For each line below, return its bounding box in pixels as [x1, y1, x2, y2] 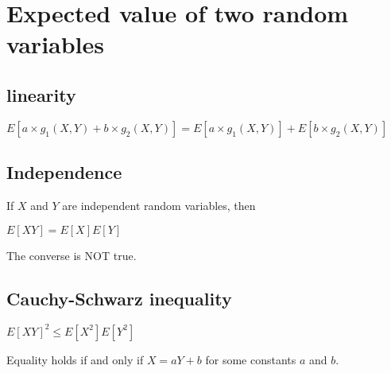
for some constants [205, 351, 296, 367]
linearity [6, 82, 76, 107]
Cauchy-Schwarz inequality [6, 286, 232, 310]
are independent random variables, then [62, 196, 256, 213]
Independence [6, 160, 122, 185]
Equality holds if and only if [6, 351, 144, 367]
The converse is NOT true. [6, 247, 137, 263]
